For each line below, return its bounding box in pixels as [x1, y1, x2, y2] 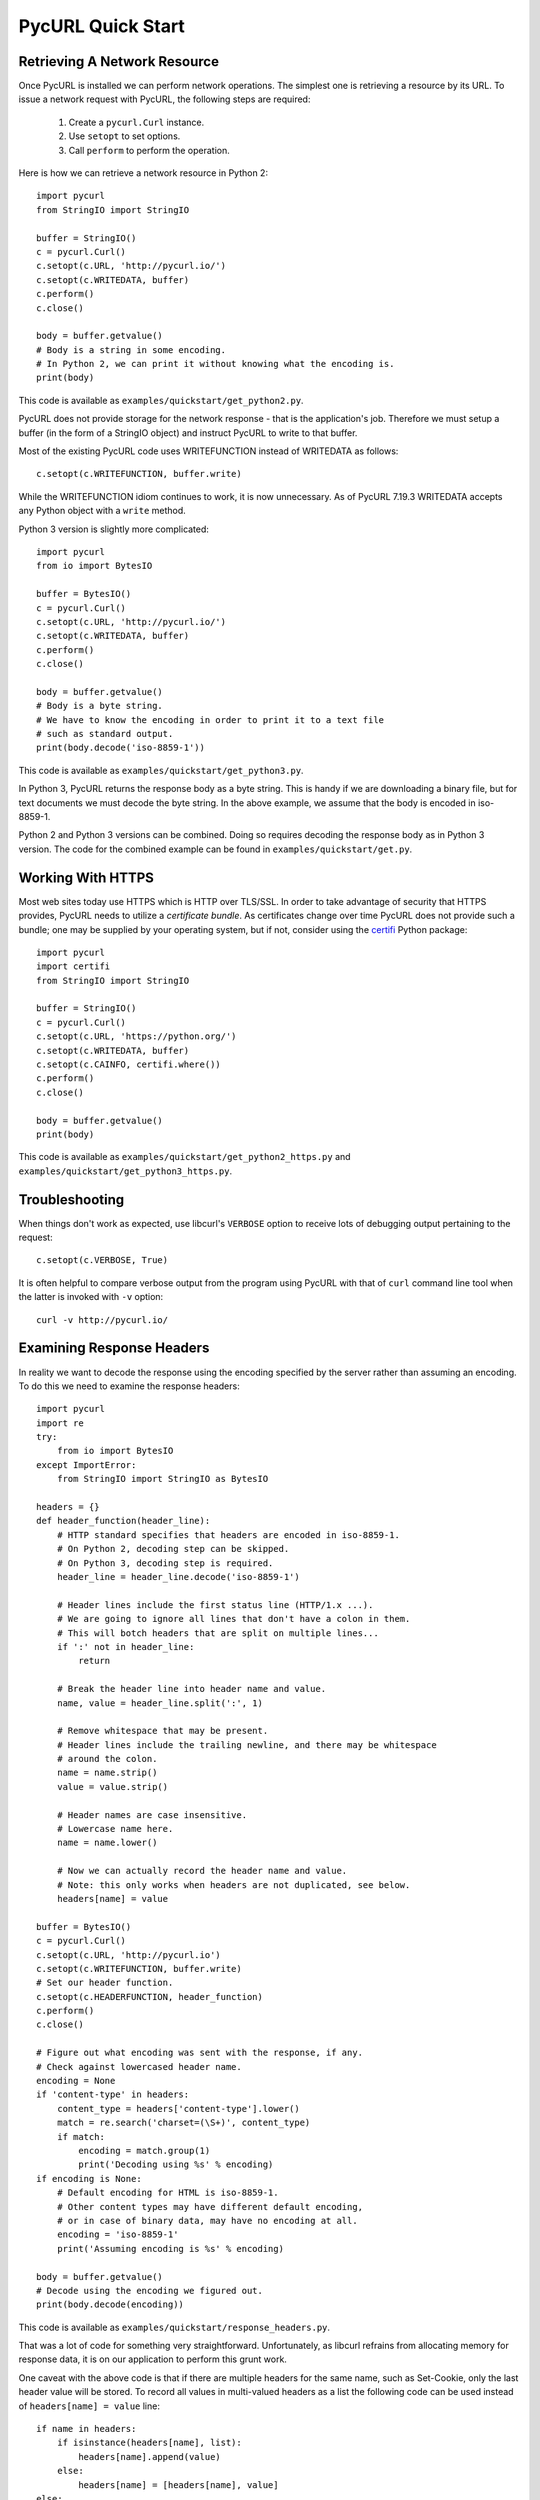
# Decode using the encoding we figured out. [36, 2285, 264, 2296]
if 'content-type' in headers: [36, 2089, 190, 2100]
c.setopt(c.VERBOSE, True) [36, 1255, 169, 1266]
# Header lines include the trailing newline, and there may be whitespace [56, 1739, 437, 1750]
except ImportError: [36, 1459, 137, 1470]
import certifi [36, 961, 111, 972]
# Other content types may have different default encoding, [56, 2201, 364, 2212]
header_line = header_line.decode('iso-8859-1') [56, 1571, 300, 1582]
